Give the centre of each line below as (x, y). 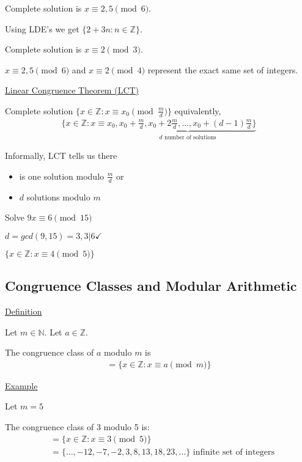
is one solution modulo (62, 176)
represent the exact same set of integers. (223, 69)
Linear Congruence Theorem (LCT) (72, 90)
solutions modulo (58, 196)
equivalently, (198, 110)
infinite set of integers (234, 452)
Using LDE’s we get (42, 28)
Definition (24, 311)
